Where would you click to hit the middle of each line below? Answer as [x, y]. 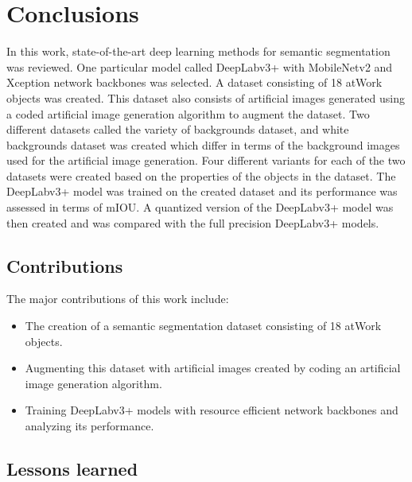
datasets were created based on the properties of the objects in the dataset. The [201, 175]
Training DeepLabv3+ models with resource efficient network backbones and [212, 410]
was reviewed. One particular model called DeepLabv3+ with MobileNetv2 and [200, 66]
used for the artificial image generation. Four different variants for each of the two [206, 160]
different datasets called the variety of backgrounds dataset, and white [178, 129]
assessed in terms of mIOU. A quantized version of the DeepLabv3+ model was [200, 207]
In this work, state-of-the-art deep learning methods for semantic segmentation [198, 51]
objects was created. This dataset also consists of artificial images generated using [206, 97]
